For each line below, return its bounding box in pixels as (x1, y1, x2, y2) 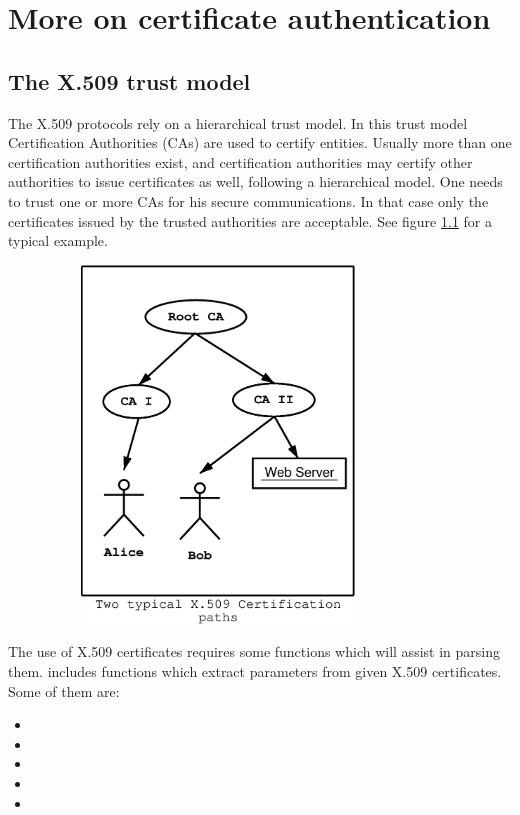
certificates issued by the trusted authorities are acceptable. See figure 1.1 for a (8, 210, 493, 231)
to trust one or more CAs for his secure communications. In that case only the (8, 190, 489, 211)
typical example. (8, 230, 108, 251)
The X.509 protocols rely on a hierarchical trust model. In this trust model (8, 112, 468, 133)
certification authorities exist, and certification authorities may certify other (8, 151, 473, 172)
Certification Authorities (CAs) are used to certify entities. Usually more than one (8, 132, 512, 153)
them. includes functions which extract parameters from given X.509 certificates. (8, 660, 502, 681)
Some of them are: (8, 680, 120, 701)
